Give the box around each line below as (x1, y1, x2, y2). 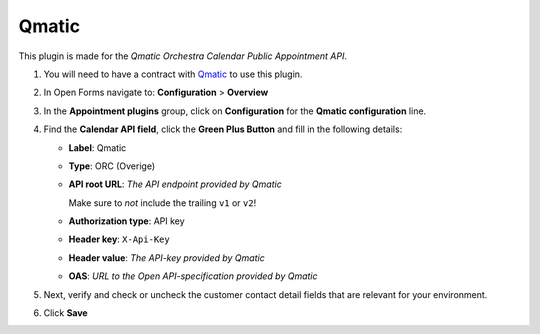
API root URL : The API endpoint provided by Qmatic (68, 178, 282, 190)
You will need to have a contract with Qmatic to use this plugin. (43, 68, 303, 80)
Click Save (43, 307, 89, 319)
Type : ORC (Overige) (68, 160, 155, 172)
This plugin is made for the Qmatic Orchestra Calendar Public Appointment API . (18, 50, 347, 62)
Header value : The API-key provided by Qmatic (68, 251, 265, 264)
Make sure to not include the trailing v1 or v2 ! (68, 196, 257, 209)
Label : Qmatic (68, 141, 127, 154)
